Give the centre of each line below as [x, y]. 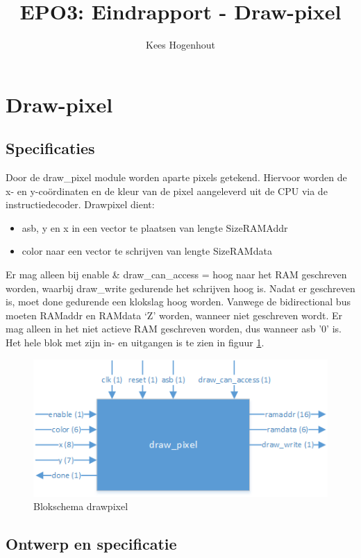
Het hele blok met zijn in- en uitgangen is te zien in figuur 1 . [135, 343]
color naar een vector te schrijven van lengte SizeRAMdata [147, 251]
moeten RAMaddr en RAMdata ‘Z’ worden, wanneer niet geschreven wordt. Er [174, 315]
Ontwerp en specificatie [91, 544]
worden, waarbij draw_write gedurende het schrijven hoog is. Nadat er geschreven [180, 288]
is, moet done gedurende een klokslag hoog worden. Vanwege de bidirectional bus [178, 302]
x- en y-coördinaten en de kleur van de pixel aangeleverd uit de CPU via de [167, 191]
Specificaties [50, 148]
